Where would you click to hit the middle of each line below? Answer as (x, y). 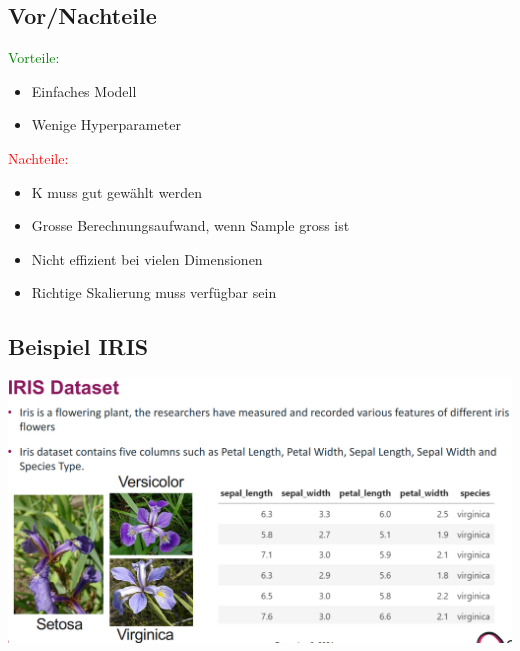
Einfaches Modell (84, 90)
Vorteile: (34, 57)
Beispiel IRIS (78, 346)
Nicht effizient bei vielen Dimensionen (147, 258)
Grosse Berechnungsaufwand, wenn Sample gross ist (190, 225)
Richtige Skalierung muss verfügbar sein (154, 292)
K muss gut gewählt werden (116, 191)
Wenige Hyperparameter (106, 124)
